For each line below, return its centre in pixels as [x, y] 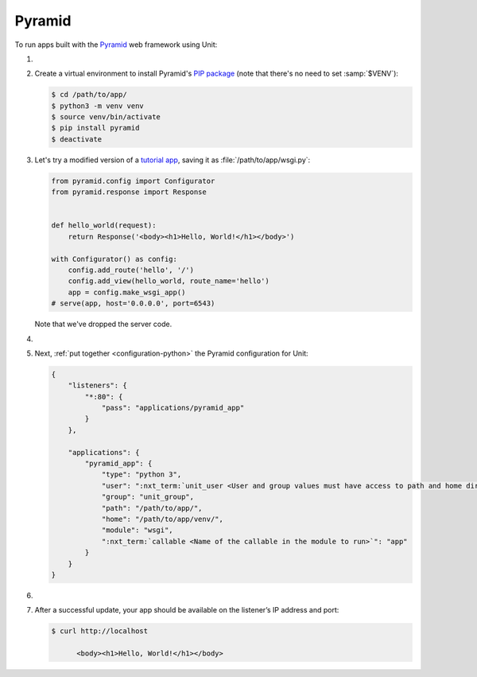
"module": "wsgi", [138, 530]
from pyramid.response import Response [129, 192]
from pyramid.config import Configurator [133, 181]
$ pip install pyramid [95, 128]
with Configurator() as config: [114, 259]
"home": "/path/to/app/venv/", [163, 519]
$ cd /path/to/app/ [89, 95]
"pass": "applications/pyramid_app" [173, 408]
